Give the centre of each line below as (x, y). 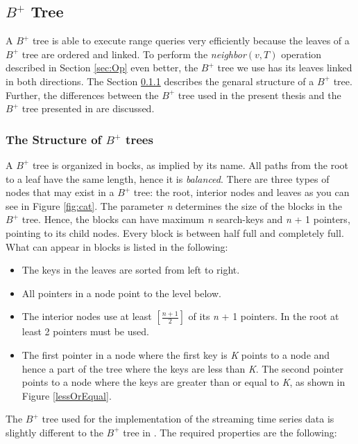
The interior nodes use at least (87, 316)
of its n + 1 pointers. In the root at (264, 316)
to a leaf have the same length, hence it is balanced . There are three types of (168, 178)
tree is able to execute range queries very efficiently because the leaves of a (191, 41)
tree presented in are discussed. (88, 108)
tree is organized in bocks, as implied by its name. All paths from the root (190, 165)
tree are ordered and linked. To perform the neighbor (134, 54)
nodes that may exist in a (60, 192)
